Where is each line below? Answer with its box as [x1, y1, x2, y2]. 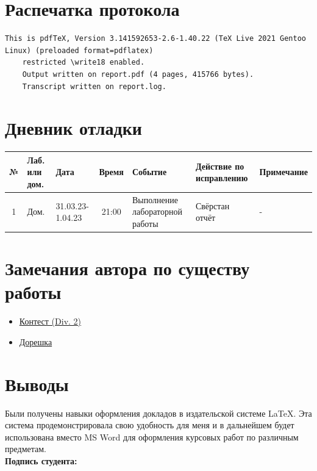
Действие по [195, 159, 244, 172]
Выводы [5, 371, 69, 396]
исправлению [195, 171, 248, 184]
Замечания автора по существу [5, 256, 250, 281]
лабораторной [132, 205, 183, 218]
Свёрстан [195, 199, 230, 212]
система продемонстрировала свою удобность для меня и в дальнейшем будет [5, 419, 294, 431]
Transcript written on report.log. [22, 82, 166, 91]
